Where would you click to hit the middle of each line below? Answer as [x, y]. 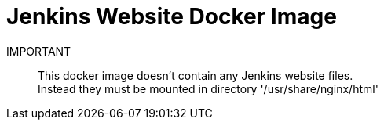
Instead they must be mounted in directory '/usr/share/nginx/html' [208, 88]
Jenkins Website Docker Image [172, 16]
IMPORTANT [39, 51]
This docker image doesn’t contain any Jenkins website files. [196, 75]
